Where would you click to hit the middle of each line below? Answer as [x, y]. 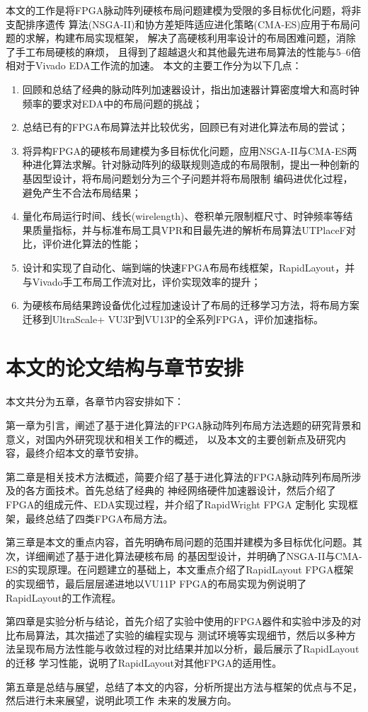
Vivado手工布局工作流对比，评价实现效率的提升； [146, 281]
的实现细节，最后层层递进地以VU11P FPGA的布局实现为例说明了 [156, 583]
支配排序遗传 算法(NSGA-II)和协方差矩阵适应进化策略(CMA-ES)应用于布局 [178, 24]
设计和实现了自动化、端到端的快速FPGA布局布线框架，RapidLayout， [184, 267]
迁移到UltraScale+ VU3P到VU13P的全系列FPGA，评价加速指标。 [173, 319]
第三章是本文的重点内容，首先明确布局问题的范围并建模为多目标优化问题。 [179, 542]
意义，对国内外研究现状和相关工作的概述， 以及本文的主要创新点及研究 [171, 439]
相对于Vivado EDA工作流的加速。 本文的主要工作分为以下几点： [154, 65]
